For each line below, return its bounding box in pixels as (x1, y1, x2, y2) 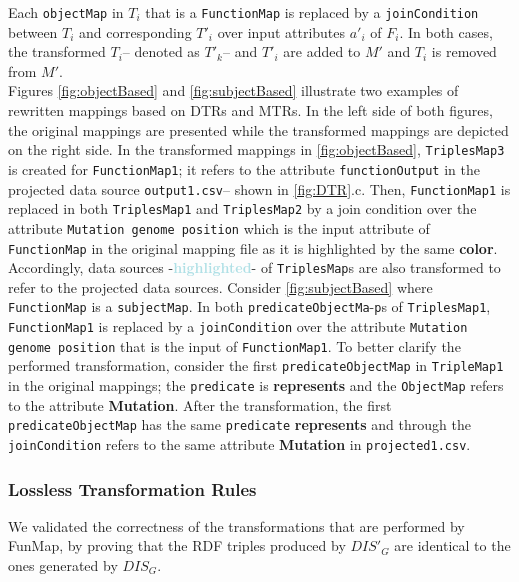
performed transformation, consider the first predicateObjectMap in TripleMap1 (8, 355, 504, 376)
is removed (431, 41, 497, 62)
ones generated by (8, 555, 118, 575)
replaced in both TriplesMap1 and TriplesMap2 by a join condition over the (8, 198, 477, 219)
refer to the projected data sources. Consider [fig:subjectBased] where (8, 276, 433, 297)
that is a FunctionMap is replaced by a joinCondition (145, 2, 479, 22)
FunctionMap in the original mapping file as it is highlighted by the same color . (8, 237, 498, 258)
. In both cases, (399, 21, 493, 42)
